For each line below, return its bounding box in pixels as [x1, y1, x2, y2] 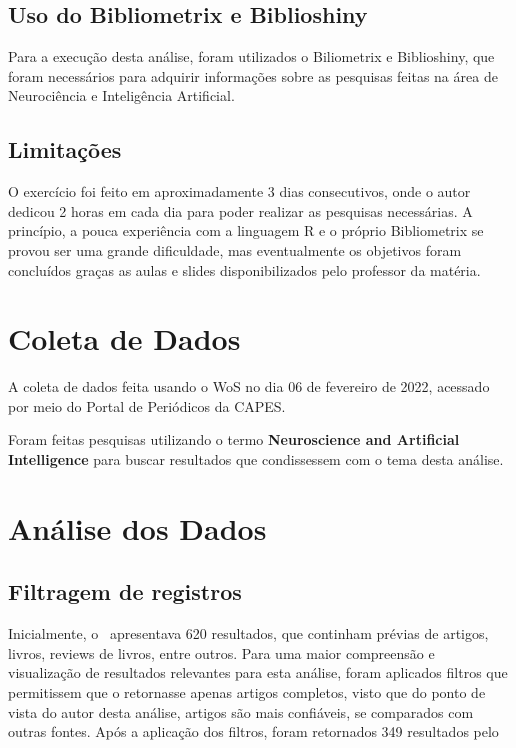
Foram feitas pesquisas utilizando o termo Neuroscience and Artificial [8, 429, 460, 450]
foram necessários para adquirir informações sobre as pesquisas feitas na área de [8, 65, 498, 86]
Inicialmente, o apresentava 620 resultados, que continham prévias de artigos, [8, 623, 489, 644]
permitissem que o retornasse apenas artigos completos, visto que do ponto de [8, 682, 486, 703]
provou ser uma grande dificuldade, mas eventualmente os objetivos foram [8, 239, 462, 260]
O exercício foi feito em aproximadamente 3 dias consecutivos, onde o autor [8, 181, 471, 202]
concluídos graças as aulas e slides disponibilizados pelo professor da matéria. [8, 259, 481, 280]
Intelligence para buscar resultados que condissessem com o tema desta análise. [8, 449, 504, 470]
